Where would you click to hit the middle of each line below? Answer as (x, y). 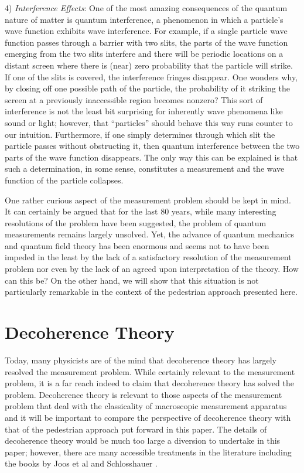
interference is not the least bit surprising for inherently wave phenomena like (144, 111)
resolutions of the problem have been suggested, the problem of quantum (136, 222)
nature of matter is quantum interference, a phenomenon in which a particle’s (144, 19)
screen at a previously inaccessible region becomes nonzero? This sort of (134, 99)
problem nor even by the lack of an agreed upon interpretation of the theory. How (152, 269)
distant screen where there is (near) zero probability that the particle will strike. (149, 65)
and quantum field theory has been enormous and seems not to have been (137, 245)
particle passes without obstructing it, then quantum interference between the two (152, 146)
